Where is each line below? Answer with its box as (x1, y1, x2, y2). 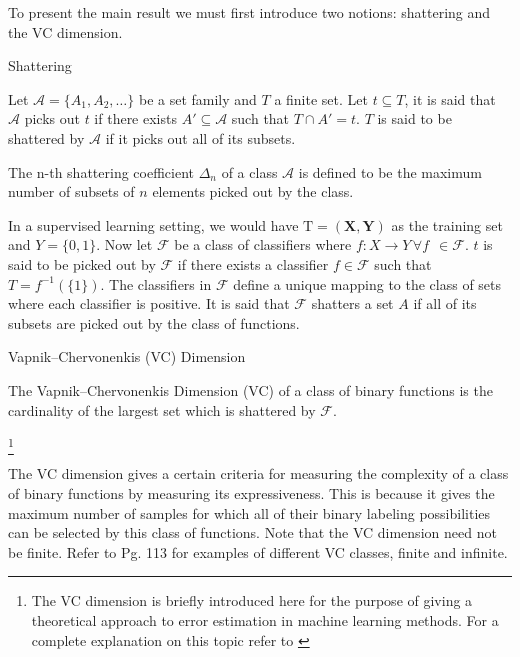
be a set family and (138, 88, 257, 109)
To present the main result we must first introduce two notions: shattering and (8, 2, 491, 22)
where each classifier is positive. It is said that (8, 293, 290, 314)
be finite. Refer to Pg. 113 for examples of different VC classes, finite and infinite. (8, 541, 508, 562)
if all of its (413, 293, 477, 314)
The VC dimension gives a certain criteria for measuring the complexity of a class (8, 463, 509, 484)
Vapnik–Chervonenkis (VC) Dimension (8, 346, 246, 367)
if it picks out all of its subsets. (105, 127, 296, 148)
